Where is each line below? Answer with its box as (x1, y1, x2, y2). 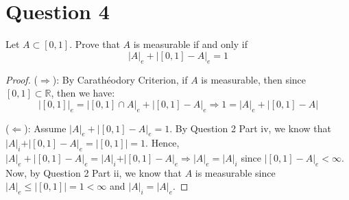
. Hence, (145, 136, 180, 150)
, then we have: (51, 86, 115, 100)
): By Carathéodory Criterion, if (52, 72, 188, 86)
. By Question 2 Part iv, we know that (169, 121, 331, 135)
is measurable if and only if (133, 37, 248, 51)
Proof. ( (5, 72, 38, 86)
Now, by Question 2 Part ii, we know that (5, 165, 182, 179)
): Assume (24, 121, 67, 135)
